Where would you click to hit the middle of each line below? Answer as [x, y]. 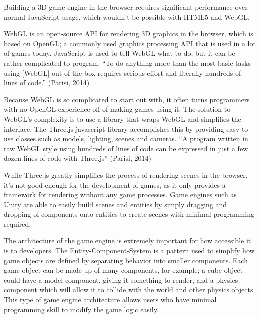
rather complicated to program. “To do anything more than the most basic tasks [127, 62]
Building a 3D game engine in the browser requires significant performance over [126, 7]
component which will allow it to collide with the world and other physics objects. [130, 290]
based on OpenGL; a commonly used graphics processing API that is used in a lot [130, 43]
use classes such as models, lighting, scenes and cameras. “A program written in [126, 138]
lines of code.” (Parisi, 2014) [47, 82]
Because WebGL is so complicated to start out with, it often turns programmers [127, 99]
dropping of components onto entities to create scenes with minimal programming [129, 214]
